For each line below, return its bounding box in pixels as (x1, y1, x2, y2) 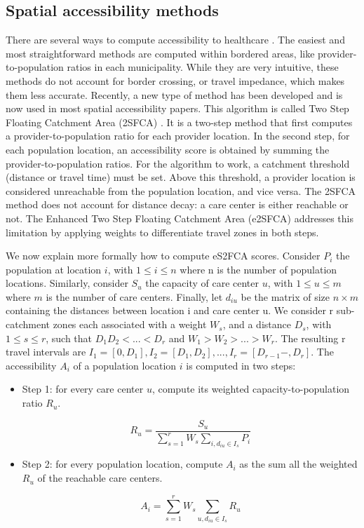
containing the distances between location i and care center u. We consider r (6, 303, 334, 318)
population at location (6, 262, 102, 276)
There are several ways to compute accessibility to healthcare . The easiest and (6, 32, 345, 47)
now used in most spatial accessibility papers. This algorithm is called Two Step (6, 101, 349, 116)
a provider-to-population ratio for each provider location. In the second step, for (6, 128, 350, 143)
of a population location (73, 358, 177, 372)
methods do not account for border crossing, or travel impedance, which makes (6, 73, 345, 88)
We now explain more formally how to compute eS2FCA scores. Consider (6, 248, 321, 263)
